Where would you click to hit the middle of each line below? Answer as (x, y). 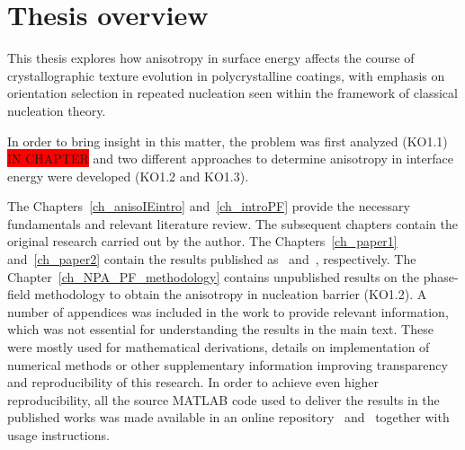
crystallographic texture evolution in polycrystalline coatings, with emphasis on (226, 75)
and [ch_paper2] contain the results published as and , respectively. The (212, 259)
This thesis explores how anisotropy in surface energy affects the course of (211, 58)
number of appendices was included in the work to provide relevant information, (228, 311)
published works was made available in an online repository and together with (228, 417)
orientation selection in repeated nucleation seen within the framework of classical (232, 93)
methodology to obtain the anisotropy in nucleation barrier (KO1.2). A (231, 294)
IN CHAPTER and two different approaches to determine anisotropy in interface (230, 159)
